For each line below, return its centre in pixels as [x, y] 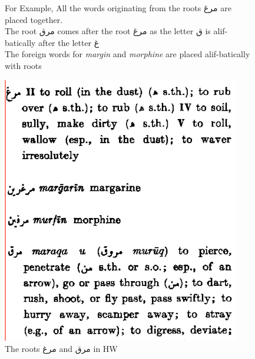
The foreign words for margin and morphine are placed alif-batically [127, 54]
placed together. [34, 19]
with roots [23, 65]
